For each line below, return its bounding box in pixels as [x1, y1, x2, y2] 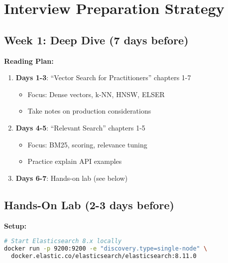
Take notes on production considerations [27, 106, 151, 116]
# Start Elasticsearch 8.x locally [4, 238, 122, 245]
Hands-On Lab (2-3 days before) [4, 197, 174, 212]
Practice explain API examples [27, 156, 122, 166]
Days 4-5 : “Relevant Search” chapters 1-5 [15, 122, 145, 132]
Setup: [4, 220, 26, 231]
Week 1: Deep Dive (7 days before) [4, 32, 189, 47]
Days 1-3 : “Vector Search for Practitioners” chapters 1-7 [15, 72, 191, 83]
